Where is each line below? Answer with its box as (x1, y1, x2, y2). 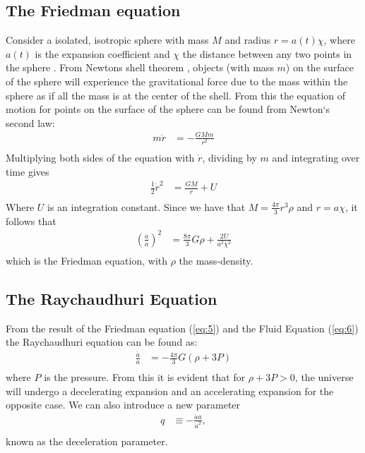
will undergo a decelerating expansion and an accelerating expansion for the (6, 383, 334, 398)
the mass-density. (179, 253, 253, 267)
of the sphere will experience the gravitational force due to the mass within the (6, 73, 348, 88)
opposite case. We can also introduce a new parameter (6, 397, 241, 412)
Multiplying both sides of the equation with (6, 150, 195, 165)
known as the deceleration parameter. (6, 434, 168, 449)
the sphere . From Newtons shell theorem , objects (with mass (6, 60, 274, 75)
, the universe (294, 369, 354, 384)
